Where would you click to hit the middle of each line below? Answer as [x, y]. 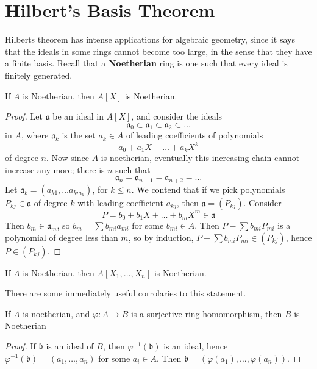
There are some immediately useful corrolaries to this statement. [126, 293]
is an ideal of [70, 346]
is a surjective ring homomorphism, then [206, 313]
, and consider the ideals [177, 116]
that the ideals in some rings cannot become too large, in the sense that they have [158, 51]
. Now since [67, 158]
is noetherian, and [56, 313]
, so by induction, [161, 237]
